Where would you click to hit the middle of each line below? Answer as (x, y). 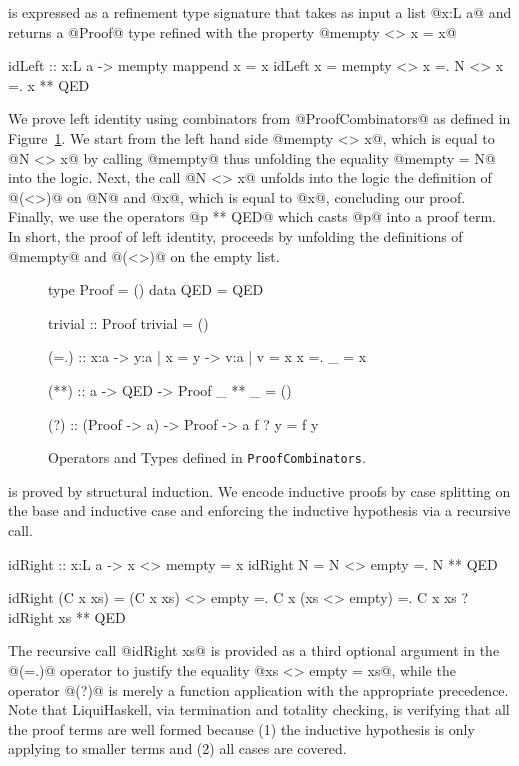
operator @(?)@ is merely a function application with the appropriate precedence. (258, 689)
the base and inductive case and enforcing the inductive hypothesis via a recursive (259, 510)
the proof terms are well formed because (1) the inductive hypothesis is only (241, 728)
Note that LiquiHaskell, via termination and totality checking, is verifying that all (259, 709)
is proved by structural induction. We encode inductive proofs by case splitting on (259, 490)
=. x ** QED (49, 84)
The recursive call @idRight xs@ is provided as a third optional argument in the (254, 650)
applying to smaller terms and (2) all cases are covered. (177, 748)
